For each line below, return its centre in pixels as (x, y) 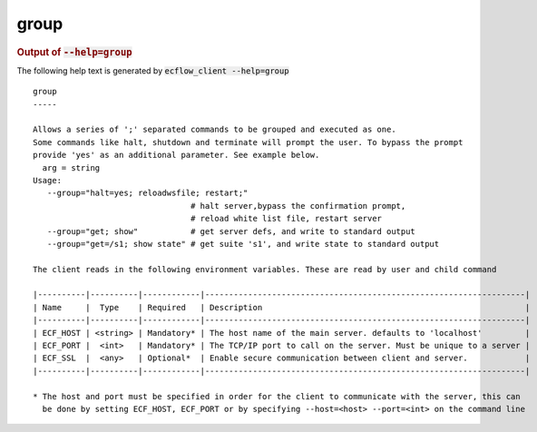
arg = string (71, 167)
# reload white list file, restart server (287, 219)
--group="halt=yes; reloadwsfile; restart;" (147, 193)
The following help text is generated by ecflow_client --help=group (153, 70)
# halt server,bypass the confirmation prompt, (298, 206)
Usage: (48, 180)
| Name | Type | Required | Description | (282, 307)
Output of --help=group (74, 52)
